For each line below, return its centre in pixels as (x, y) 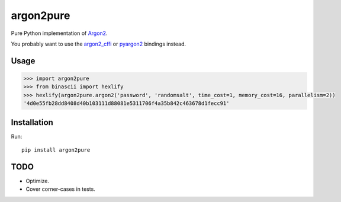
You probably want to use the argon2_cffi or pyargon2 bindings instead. (99, 44)
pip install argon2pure (56, 150)
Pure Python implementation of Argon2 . (59, 33)
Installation (32, 122)
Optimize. (38, 181)
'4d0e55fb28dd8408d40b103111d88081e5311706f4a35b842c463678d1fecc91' (126, 103)
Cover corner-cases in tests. (61, 189)
